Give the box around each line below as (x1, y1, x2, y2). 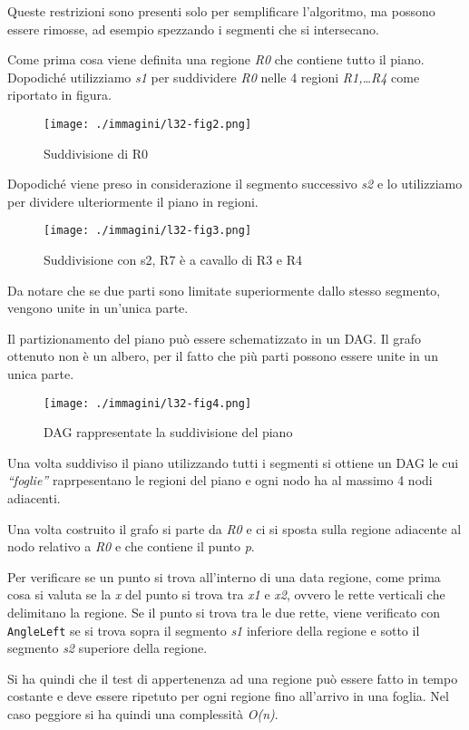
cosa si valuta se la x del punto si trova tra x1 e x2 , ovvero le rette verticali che (7, 585, 445, 604)
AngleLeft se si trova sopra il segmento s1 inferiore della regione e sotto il (7, 620, 420, 639)
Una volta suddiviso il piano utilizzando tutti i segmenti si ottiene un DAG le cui (7, 453, 459, 472)
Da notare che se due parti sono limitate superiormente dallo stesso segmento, (7, 280, 441, 299)
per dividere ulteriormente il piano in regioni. (7, 191, 259, 210)
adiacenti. (7, 489, 61, 508)
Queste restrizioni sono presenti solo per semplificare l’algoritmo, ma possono (7, 2, 435, 20)
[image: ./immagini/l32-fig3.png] (44, 224, 252, 238)
